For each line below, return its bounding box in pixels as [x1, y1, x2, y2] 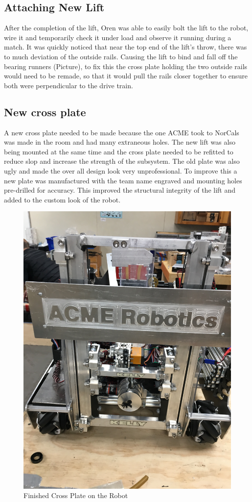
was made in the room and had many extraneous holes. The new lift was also [4, 137, 235, 147]
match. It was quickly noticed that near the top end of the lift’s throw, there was [4, 42, 247, 52]
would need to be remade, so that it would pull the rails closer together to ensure [4, 71, 248, 81]
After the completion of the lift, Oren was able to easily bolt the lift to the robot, [4, 23, 249, 33]
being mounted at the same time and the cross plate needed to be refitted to [4, 146, 233, 156]
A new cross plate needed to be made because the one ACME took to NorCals [4, 127, 239, 137]
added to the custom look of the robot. [4, 194, 121, 204]
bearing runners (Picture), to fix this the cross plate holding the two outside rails [4, 61, 248, 71]
